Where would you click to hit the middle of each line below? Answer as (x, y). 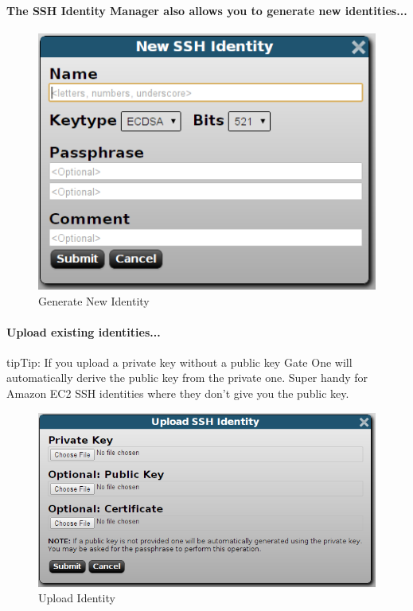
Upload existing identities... (84, 331)
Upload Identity (77, 598)
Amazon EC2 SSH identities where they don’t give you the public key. (178, 393)
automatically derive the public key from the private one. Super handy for (187, 377)
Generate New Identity (94, 300)
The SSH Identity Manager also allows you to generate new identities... (207, 10)
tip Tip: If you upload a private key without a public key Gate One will (179, 362)
